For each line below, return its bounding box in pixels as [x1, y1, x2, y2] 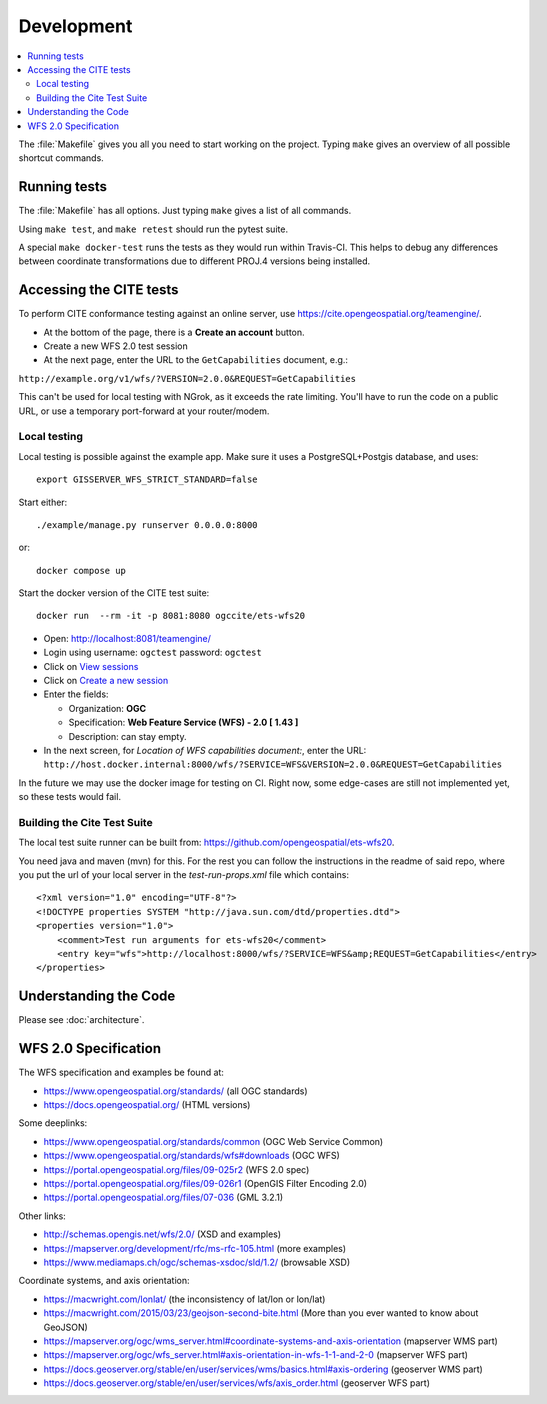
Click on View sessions [43, 660, 139, 672]
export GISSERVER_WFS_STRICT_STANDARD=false [36, 474, 259, 485]
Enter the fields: [43, 688, 109, 700]
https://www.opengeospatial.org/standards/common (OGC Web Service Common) [43, 1135, 384, 1147]
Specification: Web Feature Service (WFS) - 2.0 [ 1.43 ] [68, 716, 299, 729]
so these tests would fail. [18, 791, 122, 803]
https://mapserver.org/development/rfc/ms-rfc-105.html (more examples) [43, 1242, 347, 1254]
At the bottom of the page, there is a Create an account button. [43, 326, 305, 338]
